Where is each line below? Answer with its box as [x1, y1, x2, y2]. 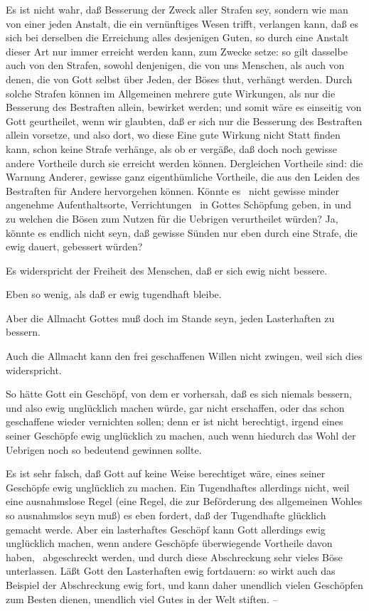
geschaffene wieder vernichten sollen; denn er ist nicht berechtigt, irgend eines [6, 414, 343, 429]
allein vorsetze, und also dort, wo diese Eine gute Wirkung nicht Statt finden [6, 127, 341, 142]
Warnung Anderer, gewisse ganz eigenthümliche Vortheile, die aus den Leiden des [6, 169, 360, 184]
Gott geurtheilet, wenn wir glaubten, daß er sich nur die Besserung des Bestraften [6, 113, 363, 128]
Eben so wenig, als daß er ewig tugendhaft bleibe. [6, 287, 222, 302]
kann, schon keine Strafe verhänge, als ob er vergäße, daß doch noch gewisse [6, 141, 337, 156]
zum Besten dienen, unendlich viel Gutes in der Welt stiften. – [6, 591, 278, 606]
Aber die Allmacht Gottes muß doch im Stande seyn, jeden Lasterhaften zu [6, 310, 335, 325]
